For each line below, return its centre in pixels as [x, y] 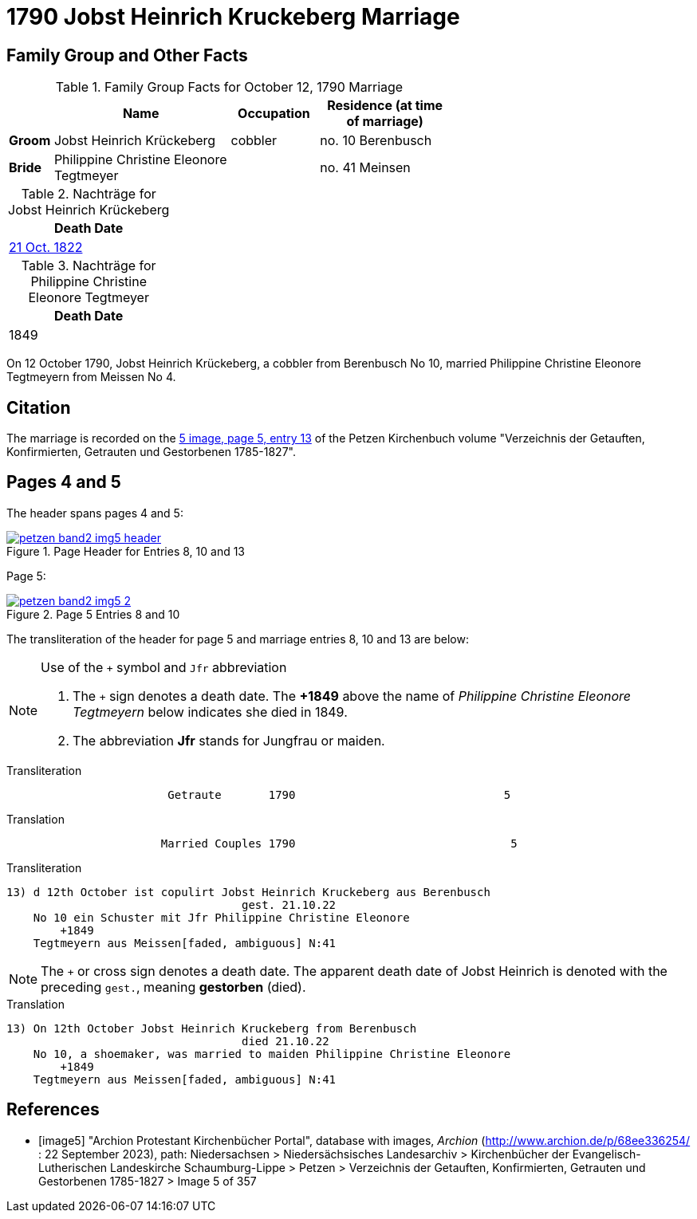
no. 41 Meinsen [365, 168]
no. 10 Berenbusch [376, 141]
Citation [39, 407]
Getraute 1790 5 [339, 794]
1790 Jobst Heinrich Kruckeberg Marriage [233, 17]
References [53, 1110]
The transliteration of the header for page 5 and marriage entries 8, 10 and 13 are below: [238, 639]
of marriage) [385, 122]
